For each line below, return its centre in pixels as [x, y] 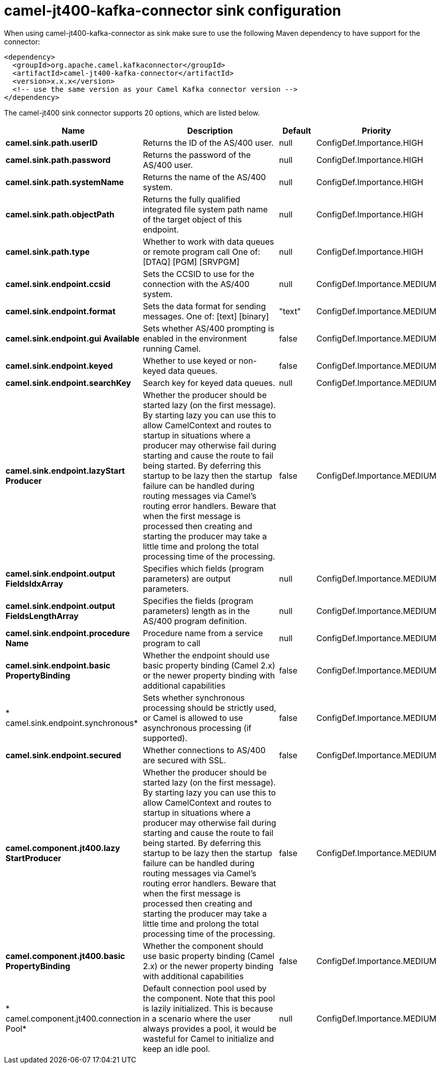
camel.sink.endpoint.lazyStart [65, 470]
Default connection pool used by [205, 988]
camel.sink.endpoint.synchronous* [72, 723]
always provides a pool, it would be [210, 1028]
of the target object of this [192, 219]
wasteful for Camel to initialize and [208, 1038]
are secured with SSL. [184, 760]
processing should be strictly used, [210, 708]
